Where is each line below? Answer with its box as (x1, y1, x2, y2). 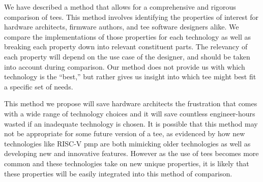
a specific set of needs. (4, 81, 73, 92)
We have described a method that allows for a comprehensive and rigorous (4, 2, 236, 12)
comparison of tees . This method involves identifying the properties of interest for (4, 11, 259, 22)
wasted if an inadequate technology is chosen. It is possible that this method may (4, 118, 258, 129)
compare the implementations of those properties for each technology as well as (4, 31, 251, 42)
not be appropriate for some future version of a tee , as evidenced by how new (4, 128, 245, 139)
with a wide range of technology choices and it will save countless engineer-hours (4, 108, 255, 118)
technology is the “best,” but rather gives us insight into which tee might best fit (4, 71, 256, 82)
